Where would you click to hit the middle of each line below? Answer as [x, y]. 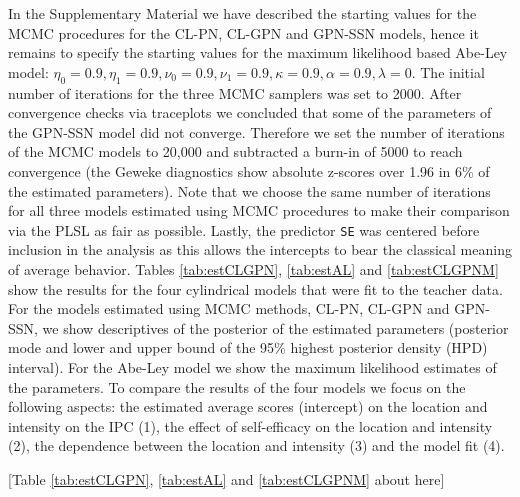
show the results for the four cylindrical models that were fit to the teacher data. [255, 288]
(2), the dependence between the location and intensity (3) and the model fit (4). [256, 445]
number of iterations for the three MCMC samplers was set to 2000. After [235, 92]
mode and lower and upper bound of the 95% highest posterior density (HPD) [248, 347]
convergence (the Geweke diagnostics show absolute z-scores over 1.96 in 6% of [249, 170]
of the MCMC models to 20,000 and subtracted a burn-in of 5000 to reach [235, 151]
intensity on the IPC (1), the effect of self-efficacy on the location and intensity [250, 425]
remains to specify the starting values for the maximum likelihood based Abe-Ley [258, 52]
